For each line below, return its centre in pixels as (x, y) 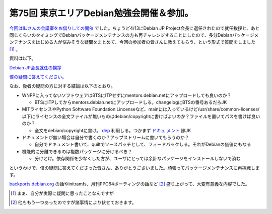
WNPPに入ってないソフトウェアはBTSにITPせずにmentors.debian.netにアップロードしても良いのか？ (127, 95)
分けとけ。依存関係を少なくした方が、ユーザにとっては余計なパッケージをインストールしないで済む (138, 159)
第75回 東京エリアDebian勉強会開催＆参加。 (101, 13)
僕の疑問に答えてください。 (38, 77)
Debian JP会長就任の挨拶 (36, 67)
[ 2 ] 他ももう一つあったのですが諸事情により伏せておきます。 (74, 202)
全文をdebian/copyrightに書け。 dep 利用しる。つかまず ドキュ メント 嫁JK (113, 130)
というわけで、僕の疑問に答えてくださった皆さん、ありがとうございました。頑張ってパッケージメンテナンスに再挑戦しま (135, 168)
